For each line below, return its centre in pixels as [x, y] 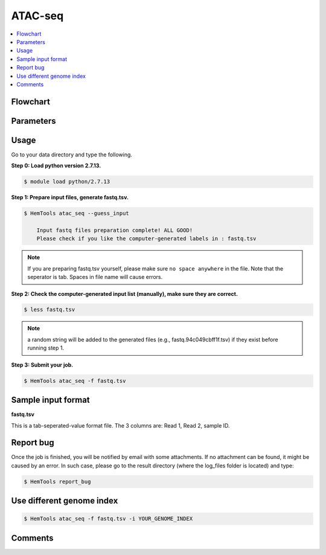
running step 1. [46, 348]
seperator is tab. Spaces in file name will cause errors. [95, 277]
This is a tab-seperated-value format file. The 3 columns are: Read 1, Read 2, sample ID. [120, 425]
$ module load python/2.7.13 [67, 182]
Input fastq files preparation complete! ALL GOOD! [115, 230]
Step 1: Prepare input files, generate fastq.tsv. [70, 197]
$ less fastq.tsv [50, 310]
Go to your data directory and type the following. [72, 155]
